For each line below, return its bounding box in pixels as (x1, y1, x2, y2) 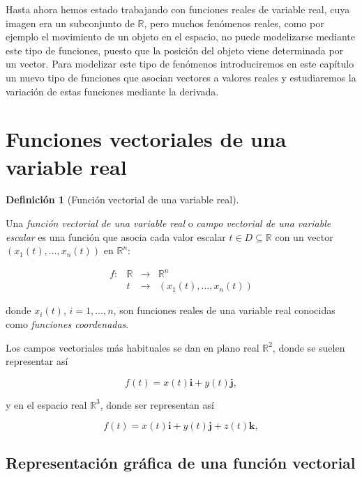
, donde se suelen (272, 340, 345, 354)
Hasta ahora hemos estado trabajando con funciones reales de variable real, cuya (6, 2, 350, 16)
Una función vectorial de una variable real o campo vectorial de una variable (6, 216, 331, 230)
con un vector (275, 229, 333, 244)
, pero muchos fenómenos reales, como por (144, 15, 324, 30)
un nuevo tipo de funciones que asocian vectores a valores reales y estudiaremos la (6, 70, 356, 84)
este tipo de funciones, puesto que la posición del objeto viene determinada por (6, 42, 344, 57)
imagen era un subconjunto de (6, 15, 135, 30)
